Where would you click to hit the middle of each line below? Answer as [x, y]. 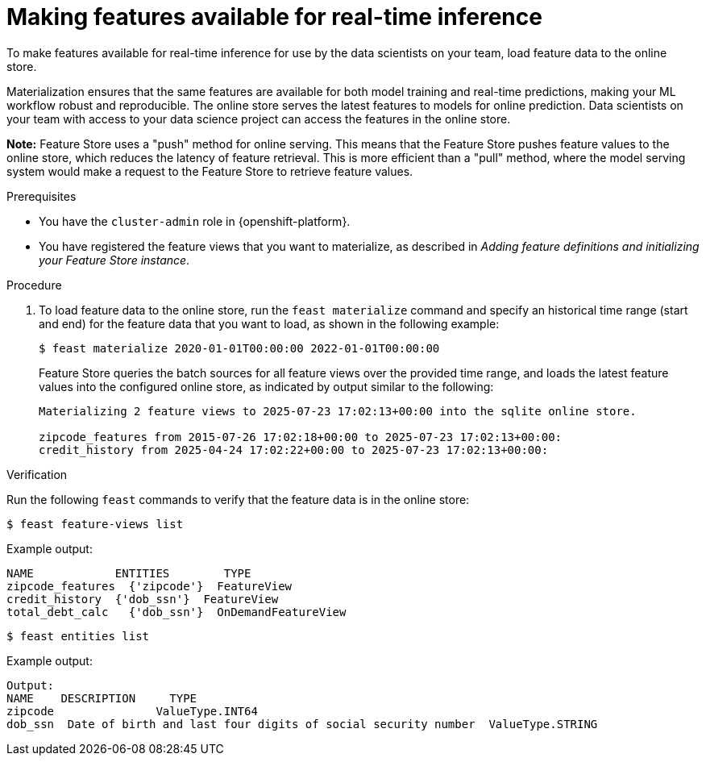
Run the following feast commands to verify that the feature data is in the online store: [238, 499]
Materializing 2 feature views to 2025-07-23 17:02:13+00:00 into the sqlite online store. [338, 411]
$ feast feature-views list [95, 524]
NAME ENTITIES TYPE [129, 573]
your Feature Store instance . [114, 260]
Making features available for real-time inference [274, 17]
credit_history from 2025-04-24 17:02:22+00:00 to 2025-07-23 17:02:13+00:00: [294, 450]
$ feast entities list [78, 636]
